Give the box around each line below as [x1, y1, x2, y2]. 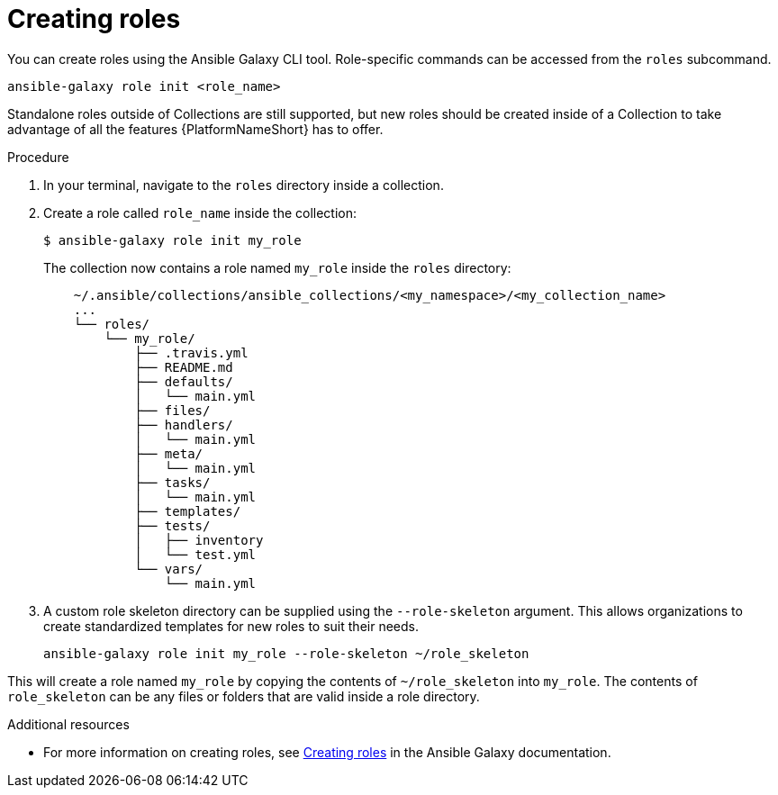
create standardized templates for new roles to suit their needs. [43, 618, 419, 634]
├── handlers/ [134, 417, 233, 432]
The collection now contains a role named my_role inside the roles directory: [43, 259, 511, 276]
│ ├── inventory [134, 532, 264, 547]
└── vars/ [134, 561, 204, 576]
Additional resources [7, 716, 130, 732]
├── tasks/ [134, 474, 211, 490]
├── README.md [134, 359, 233, 375]
